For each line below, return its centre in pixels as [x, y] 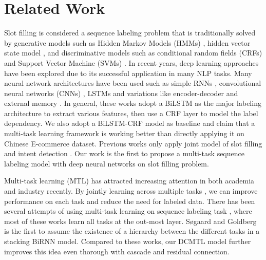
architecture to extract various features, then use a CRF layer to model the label [131, 113]
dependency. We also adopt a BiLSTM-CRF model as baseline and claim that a [130, 123]
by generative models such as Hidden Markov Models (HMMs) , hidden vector [127, 42]
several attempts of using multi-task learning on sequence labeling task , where [128, 211]
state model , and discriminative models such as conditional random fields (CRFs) [133, 53]
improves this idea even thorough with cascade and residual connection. [117, 251]
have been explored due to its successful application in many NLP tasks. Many [128, 73]
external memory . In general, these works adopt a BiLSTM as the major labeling [133, 103]
